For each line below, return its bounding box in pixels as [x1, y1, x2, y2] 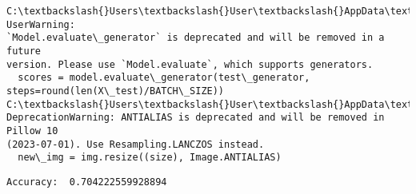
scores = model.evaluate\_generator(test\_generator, [18, 72, 310, 84]
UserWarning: [6, 18, 75, 30]
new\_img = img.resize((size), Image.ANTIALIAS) [18, 152, 282, 164]
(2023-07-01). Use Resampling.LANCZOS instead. [6, 138, 265, 150]
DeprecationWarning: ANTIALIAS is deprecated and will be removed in [6, 112, 385, 124]
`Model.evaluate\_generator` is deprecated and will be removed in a [6, 32, 385, 44]
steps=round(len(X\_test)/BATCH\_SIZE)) [6, 85, 225, 97]
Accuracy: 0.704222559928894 [6, 176, 167, 188]
